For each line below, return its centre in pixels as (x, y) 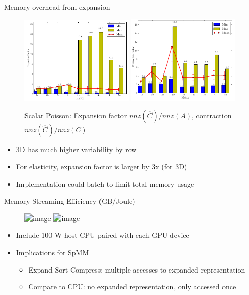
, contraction (212, 116)
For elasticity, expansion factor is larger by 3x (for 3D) (102, 167)
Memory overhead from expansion (57, 7)
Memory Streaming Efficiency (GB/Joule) (70, 201)
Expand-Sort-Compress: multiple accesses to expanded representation (137, 269)
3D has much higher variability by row (76, 149)
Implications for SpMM (53, 252)
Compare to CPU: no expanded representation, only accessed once (132, 287)
